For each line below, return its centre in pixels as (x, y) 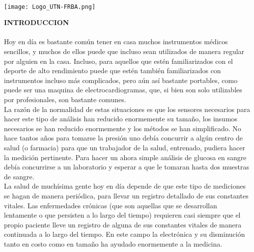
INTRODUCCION (37, 22)
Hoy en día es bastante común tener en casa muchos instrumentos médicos (116, 42)
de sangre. (19, 176)
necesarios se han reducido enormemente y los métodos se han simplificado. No (123, 128)
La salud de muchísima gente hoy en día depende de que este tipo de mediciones (125, 186)
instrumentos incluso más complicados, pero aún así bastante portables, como (121, 80)
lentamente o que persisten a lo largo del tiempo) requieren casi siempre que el (122, 215)
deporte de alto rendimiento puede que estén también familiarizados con (113, 70)
